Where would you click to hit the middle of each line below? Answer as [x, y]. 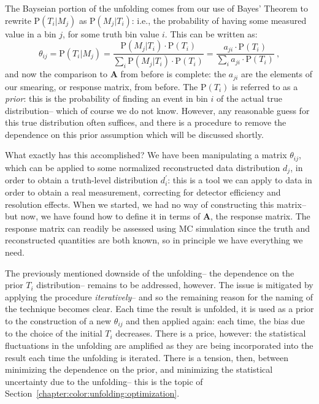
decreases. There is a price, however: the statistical [211, 333]
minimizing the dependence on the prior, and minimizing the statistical [139, 369]
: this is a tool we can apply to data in [240, 180]
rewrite [18, 20]
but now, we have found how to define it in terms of [103, 216]
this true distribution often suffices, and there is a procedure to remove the [146, 122]
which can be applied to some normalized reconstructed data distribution [143, 167]
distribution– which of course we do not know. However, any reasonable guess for [157, 110]
